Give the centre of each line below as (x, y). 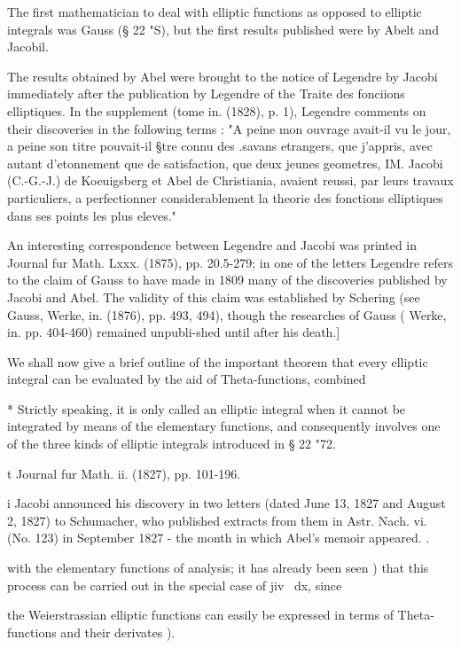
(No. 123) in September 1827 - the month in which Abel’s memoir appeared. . (219, 538)
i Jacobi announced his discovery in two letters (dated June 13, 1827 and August (227, 503)
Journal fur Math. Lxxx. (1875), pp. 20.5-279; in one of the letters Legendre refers (230, 262)
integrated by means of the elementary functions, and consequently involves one (224, 426)
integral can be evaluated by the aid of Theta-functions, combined (187, 379)
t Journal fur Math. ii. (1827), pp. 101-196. (124, 473)
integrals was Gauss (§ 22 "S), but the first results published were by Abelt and (223, 29)
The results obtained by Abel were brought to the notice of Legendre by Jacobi (223, 76)
